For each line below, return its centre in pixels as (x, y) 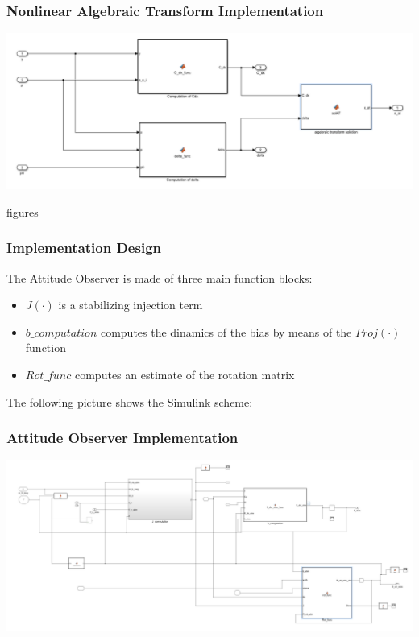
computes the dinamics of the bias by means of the (226, 331)
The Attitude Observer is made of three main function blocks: (160, 277)
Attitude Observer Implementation (122, 438)
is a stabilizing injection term (131, 305)
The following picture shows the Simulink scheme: (130, 401)
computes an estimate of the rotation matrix (185, 374)
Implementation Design (84, 248)
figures (23, 211)
